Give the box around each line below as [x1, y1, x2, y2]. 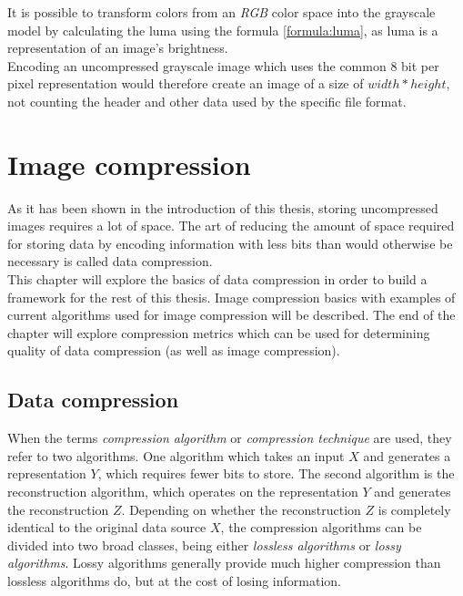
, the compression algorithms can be [220, 518, 422, 537]
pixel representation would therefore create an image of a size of [7, 74, 364, 93]
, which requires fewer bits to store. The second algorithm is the [97, 464, 455, 483]
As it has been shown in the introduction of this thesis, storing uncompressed [7, 198, 438, 217]
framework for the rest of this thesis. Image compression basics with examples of [7, 287, 456, 306]
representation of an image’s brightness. [7, 38, 228, 57]
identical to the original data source [7, 518, 206, 537]
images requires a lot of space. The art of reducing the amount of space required [7, 216, 455, 235]
